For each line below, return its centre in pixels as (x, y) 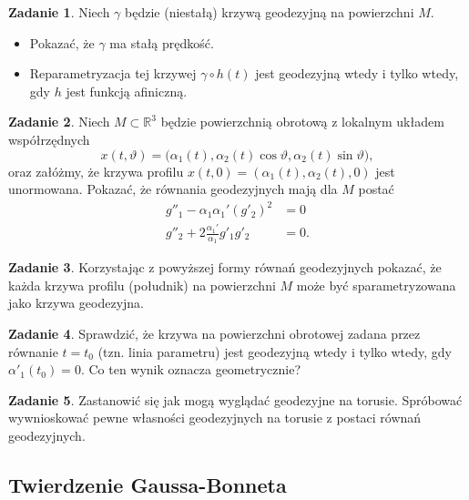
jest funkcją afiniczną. (127, 91)
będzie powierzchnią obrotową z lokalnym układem (302, 122)
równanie (33, 351)
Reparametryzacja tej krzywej (113, 73)
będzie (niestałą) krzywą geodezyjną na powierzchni (270, 12)
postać (376, 189)
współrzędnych (49, 139)
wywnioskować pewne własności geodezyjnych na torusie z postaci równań (215, 418)
